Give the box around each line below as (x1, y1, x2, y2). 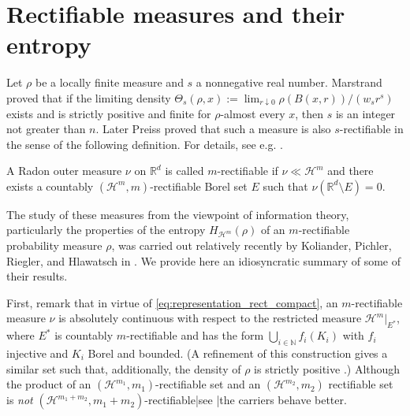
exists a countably (6, 177, 94, 194)
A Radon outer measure (6, 162, 122, 179)
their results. (6, 268, 68, 284)
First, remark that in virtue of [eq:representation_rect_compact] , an (6, 294, 338, 310)
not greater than (6, 121, 86, 137)
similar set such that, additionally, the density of (6, 360, 241, 377)
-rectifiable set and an (155, 376, 261, 392)
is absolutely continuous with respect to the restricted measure (58, 310, 362, 326)
